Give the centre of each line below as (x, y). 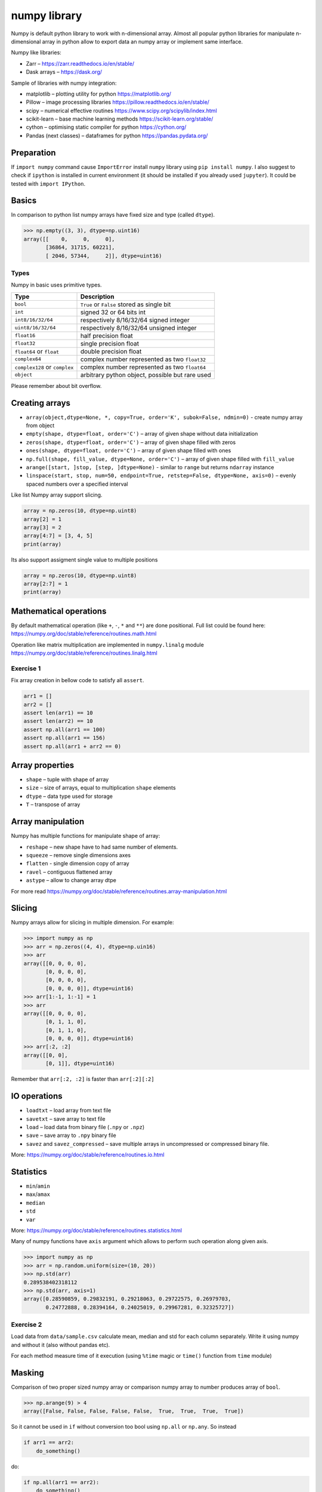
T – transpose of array (53, 804)
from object (40, 426)
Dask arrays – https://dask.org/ (64, 72)
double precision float (111, 351)
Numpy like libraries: (36, 53)
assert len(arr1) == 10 (58, 713)
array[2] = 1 (43, 519)
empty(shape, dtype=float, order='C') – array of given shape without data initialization (142, 434)
